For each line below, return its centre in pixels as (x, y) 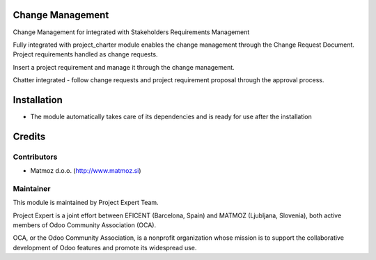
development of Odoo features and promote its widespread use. (105, 247)
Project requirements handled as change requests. (85, 54)
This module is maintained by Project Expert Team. (86, 203)
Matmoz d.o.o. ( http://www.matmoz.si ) (86, 171)
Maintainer (32, 188)
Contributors (35, 157)
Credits (29, 136)
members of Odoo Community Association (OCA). (85, 225)
